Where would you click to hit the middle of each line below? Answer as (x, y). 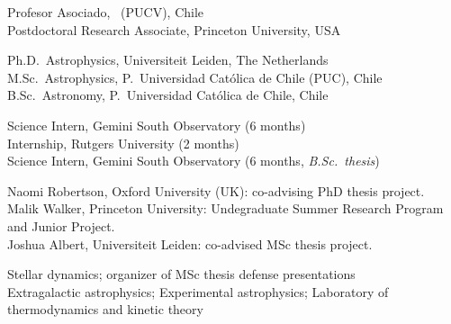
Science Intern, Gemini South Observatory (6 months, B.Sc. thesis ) (194, 161)
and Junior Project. (61, 225)
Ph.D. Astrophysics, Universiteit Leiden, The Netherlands (168, 60)
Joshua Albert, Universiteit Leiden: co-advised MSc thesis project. (190, 243)
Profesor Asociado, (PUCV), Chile (106, 12)
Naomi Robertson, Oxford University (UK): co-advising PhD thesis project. (216, 190)
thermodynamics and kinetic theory (105, 309)
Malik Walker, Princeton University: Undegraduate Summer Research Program (225, 208)
